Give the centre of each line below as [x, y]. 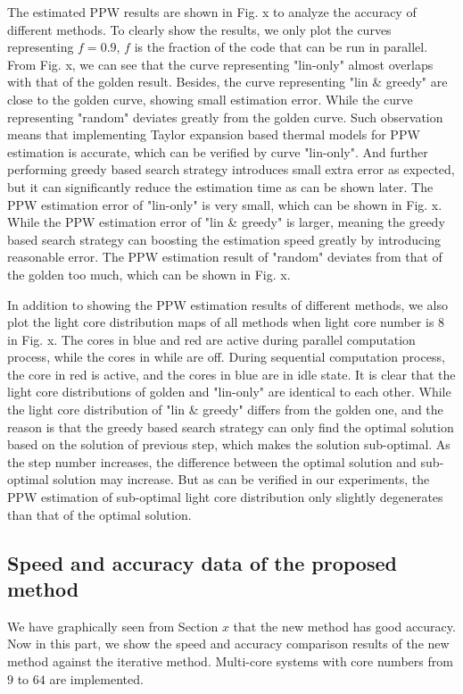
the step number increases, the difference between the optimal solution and [212, 461]
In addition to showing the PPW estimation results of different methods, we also [228, 304]
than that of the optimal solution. [99, 514]
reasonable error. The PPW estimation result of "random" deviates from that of [225, 257]
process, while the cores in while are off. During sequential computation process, [226, 357]
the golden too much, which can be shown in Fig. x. [149, 274]
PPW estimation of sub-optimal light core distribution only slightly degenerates [225, 497]
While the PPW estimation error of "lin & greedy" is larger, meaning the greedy [226, 222]
